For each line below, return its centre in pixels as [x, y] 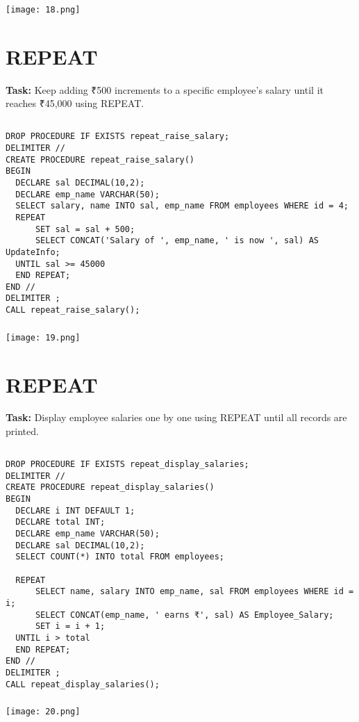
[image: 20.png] [43, 712]
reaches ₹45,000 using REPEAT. [75, 103]
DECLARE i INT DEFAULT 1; [75, 510]
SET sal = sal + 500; [85, 229]
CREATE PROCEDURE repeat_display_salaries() [110, 487]
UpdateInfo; [33, 252]
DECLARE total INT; [60, 522]
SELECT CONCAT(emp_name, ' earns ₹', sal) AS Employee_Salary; [184, 615]
